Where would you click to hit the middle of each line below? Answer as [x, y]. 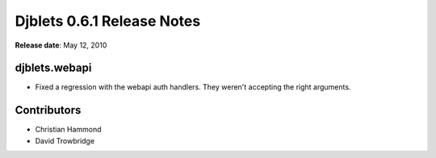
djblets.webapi [53, 68]
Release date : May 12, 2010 [61, 45]
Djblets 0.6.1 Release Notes [108, 21]
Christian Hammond [68, 130]
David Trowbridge [65, 140]
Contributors [48, 110]
